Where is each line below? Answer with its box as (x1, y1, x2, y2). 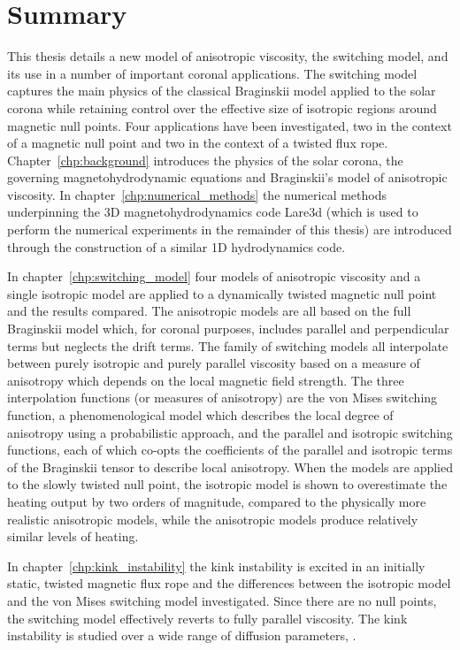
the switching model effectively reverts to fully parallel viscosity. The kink (7, 608, 408, 627)
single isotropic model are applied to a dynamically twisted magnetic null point (7, 284, 437, 302)
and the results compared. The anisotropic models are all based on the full (7, 302, 411, 320)
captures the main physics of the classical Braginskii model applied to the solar (7, 81, 436, 100)
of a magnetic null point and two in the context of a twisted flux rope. (7, 134, 388, 152)
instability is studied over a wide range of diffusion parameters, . (7, 626, 356, 645)
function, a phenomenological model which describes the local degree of (7, 406, 394, 424)
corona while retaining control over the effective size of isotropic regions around (7, 98, 437, 117)
